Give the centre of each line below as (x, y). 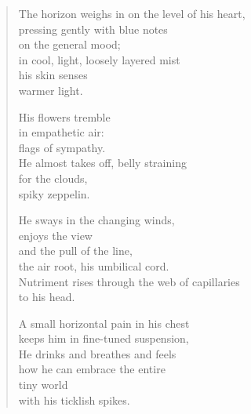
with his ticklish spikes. (74, 399)
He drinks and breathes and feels (97, 353)
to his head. (47, 297)
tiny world (43, 385)
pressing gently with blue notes (93, 29)
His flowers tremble (64, 116)
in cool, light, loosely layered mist (99, 59)
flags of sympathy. (62, 147)
